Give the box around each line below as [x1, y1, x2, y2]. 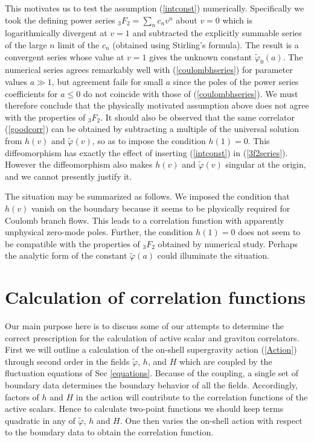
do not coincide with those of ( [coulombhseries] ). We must [83, 87, 298, 99]
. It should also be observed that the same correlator [100, 110, 295, 123]
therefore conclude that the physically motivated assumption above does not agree [5, 99, 309, 112]
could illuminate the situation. [157, 249, 269, 262]
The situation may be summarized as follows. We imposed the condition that [5, 190, 290, 203]
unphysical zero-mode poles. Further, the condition [5, 226, 193, 238]
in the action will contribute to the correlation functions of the [75, 390, 308, 403]
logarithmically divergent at [5, 27, 107, 39]
